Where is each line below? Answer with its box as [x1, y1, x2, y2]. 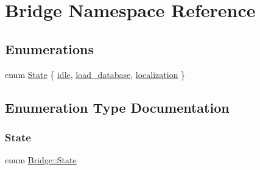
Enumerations [5, 39, 94, 58]
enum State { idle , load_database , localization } [5, 68, 186, 80]
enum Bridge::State [5, 154, 77, 166]
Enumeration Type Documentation [5, 97, 230, 116]
